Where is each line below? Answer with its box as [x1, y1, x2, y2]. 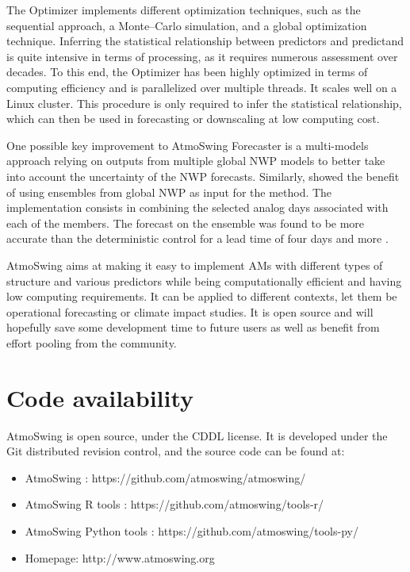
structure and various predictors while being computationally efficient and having [6, 272, 402, 289]
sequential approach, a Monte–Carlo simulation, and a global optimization [6, 17, 367, 33]
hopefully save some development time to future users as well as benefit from [6, 319, 380, 336]
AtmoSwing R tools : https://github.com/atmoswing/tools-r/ [25, 496, 324, 512]
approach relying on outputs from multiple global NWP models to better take [6, 152, 385, 169]
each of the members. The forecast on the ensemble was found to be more [6, 214, 365, 231]
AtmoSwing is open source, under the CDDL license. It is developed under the [6, 427, 388, 443]
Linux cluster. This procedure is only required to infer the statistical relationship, [6, 94, 402, 111]
